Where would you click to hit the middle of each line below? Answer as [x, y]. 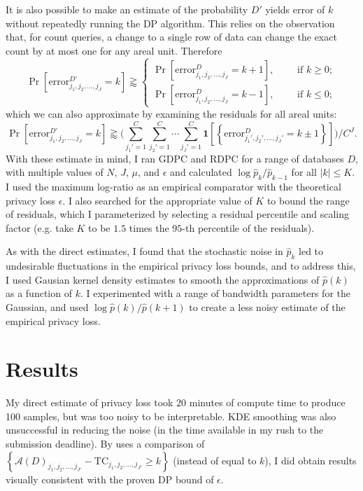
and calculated [201, 172]
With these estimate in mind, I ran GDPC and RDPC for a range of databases [175, 158]
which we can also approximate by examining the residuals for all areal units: [171, 113]
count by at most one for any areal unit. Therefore [114, 50]
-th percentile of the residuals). [248, 227]
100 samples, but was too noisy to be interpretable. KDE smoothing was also [171, 416]
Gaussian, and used [47, 306]
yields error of [295, 9]
